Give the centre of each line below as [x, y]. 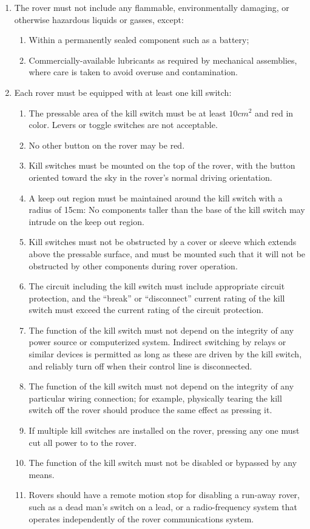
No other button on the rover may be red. [107, 145]
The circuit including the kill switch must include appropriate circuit [157, 286]
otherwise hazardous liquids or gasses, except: [99, 19]
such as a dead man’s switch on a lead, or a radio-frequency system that [163, 507]
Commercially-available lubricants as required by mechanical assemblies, [163, 60]
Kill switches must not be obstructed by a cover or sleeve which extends [163, 242]
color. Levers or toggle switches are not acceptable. [123, 125]
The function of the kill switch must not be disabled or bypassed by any [163, 463]
